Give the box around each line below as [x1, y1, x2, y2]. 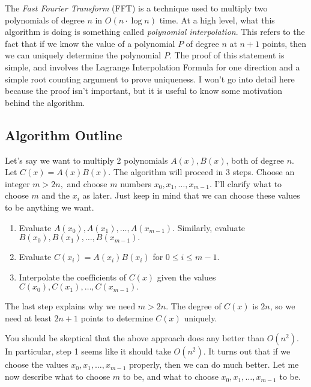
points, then [262, 37, 306, 49]
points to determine [80, 311, 153, 324]
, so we [270, 300, 295, 312]
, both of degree [226, 153, 284, 166]
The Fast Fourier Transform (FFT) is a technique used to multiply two [5, 2, 268, 14]
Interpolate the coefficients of [19, 270, 127, 283]
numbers [120, 177, 152, 190]
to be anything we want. [5, 200, 94, 213]
